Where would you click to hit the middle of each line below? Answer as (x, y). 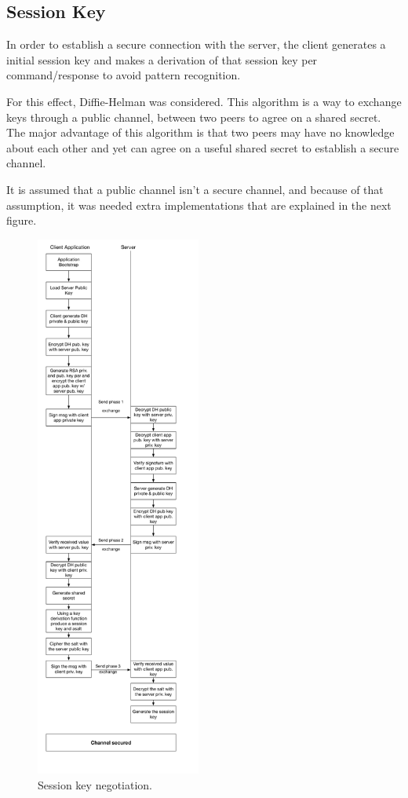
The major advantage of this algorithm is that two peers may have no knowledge (200, 132)
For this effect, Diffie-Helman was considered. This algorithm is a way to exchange (204, 101)
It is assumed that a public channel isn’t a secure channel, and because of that (195, 189)
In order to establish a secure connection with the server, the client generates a (196, 44)
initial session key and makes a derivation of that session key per (162, 59)
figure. (22, 220)
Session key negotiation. (95, 784)
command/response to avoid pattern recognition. (124, 75)
